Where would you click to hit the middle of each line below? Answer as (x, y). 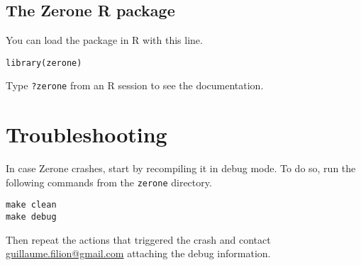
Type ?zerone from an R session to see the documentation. (135, 85)
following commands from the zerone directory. (109, 182)
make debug (31, 217)
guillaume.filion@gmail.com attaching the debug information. (138, 253)
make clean (31, 205)
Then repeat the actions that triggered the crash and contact (138, 239)
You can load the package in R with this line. (104, 40)
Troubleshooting (87, 134)
